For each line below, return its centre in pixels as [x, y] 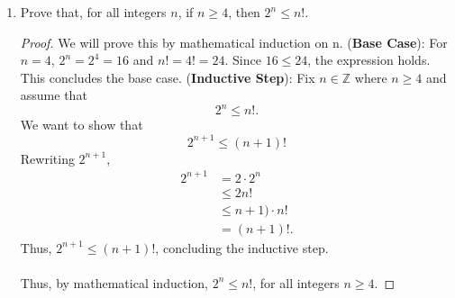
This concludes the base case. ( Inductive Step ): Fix [168, 77]
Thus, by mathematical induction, [114, 282]
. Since [243, 60]
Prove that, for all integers [93, 12]
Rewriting [47, 158]
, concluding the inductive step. [242, 247]
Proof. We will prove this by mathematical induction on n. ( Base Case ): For [234, 42]
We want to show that [82, 125]
